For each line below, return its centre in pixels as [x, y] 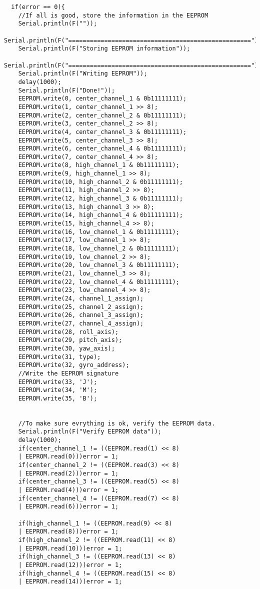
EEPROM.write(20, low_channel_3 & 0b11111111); [99, 265]
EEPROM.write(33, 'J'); [58, 382]
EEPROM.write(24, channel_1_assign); [81, 298]
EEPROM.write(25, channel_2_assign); [81, 307]
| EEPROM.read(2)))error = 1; [68, 473]
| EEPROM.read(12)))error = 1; [70, 565]
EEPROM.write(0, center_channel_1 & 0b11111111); [102, 99]
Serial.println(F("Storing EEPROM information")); [104, 49]
